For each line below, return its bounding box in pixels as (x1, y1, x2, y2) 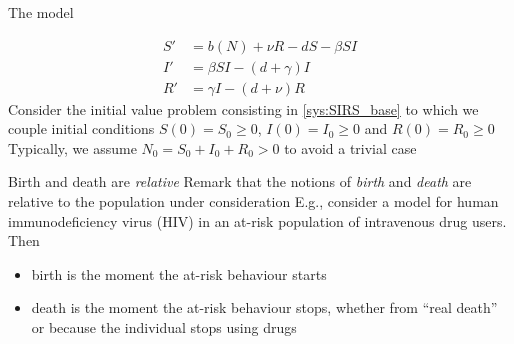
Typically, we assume (8, 137, 137, 158)
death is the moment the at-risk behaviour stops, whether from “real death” (31, 297, 498, 318)
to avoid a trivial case (284, 137, 417, 158)
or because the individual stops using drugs (31, 317, 297, 338)
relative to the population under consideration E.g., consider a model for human (8, 191, 499, 212)
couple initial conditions (8, 118, 155, 139)
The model (8, 2, 74, 22)
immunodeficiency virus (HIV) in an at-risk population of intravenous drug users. (8, 210, 507, 231)
